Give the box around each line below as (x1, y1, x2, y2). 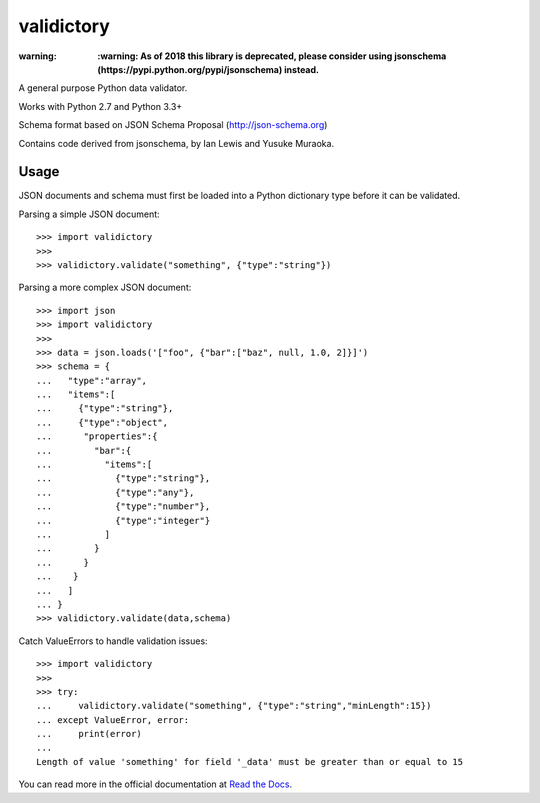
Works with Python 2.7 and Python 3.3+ (18, 100, 183, 112)
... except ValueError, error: (36, 714, 190, 725)
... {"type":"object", (36, 416, 169, 428)
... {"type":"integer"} (36, 515, 211, 526)
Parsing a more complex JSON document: (18, 281, 192, 294)
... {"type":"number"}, (36, 501, 211, 512)
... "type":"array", (36, 375, 148, 386)
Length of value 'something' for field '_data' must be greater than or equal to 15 (36, 756, 464, 767)
